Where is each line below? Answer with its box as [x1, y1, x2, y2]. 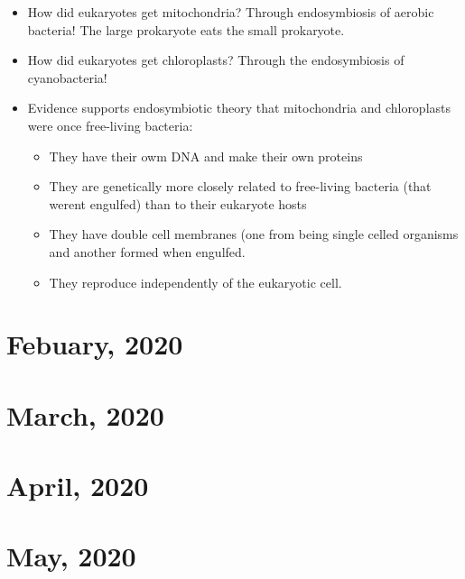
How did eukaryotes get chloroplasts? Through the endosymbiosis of [27, 51, 405, 69]
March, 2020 [6, 396, 164, 433]
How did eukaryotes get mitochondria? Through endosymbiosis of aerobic [27, 3, 434, 21]
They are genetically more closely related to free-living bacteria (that [49, 177, 432, 196]
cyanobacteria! [27, 68, 107, 87]
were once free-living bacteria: [27, 115, 193, 134]
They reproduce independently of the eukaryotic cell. [49, 272, 342, 291]
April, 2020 [6, 467, 149, 504]
